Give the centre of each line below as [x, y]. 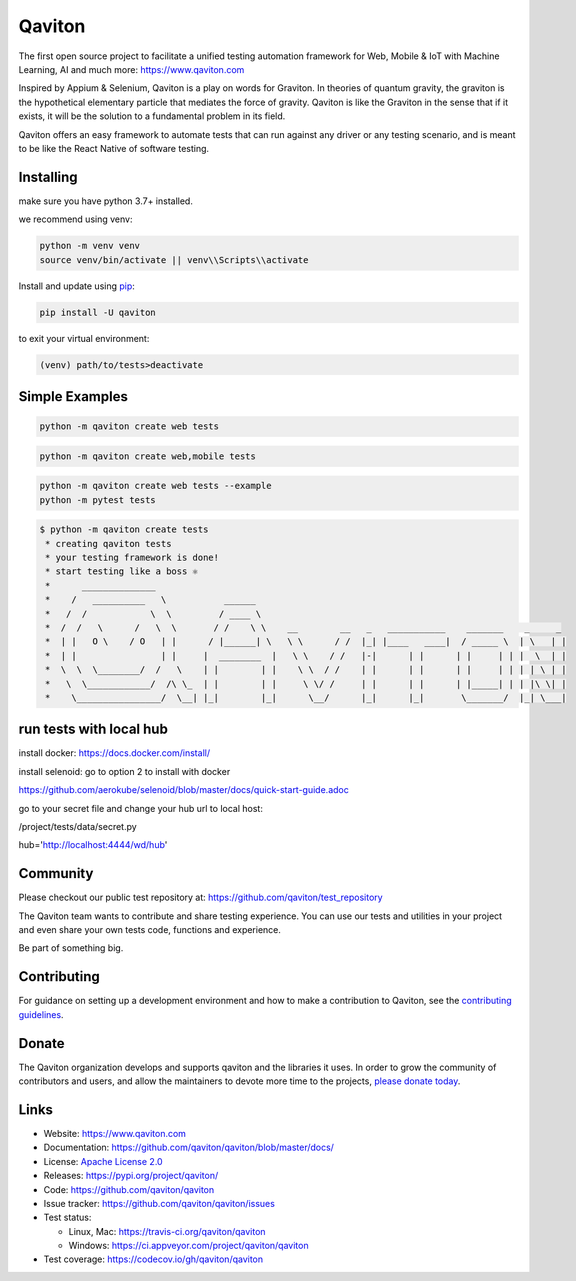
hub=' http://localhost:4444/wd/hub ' [93, 845]
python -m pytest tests [98, 499]
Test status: [67, 1217]
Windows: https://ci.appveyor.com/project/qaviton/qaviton [188, 1246]
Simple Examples [73, 396]
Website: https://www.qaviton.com [115, 1133]
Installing [48, 176]
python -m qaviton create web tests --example [155, 486]
